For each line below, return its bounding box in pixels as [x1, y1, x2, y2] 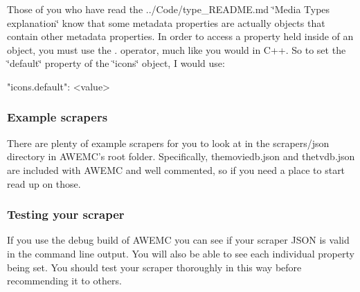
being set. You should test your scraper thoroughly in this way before [7, 260, 302, 274]
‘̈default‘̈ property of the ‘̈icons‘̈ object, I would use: [7, 56, 225, 70]
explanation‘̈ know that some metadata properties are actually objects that [7, 15, 325, 30]
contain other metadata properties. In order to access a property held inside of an [7, 29, 354, 43]
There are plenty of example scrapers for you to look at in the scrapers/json [7, 135, 330, 150]
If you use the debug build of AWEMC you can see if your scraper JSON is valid [7, 233, 350, 247]
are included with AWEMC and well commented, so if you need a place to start [7, 162, 345, 177]
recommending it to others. [7, 273, 122, 288]
